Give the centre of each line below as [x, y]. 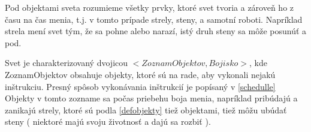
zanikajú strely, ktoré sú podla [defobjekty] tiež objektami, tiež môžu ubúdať [146, 109]
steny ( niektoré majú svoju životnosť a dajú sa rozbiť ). [108, 121]
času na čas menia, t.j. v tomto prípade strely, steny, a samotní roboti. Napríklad [154, 19]
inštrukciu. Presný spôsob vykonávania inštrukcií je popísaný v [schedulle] [140, 86]
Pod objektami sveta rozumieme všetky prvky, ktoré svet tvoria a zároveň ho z [150, 7]
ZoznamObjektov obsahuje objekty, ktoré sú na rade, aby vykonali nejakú [140, 74]
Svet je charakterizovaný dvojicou [67, 63]
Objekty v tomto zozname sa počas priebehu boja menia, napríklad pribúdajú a [151, 98]
